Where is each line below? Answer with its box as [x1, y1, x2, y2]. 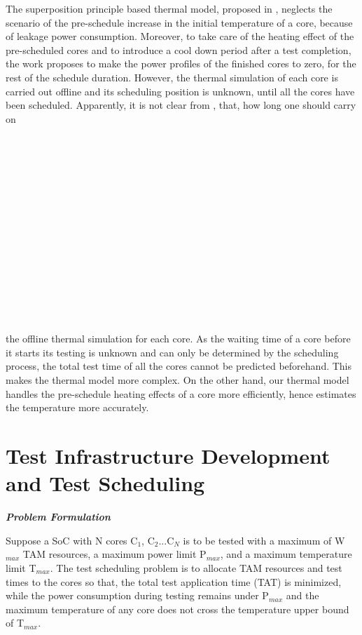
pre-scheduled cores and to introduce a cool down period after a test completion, [6, 42, 351, 57]
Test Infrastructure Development [6, 441, 330, 469]
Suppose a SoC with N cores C [6, 533, 138, 547]
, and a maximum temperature [220, 547, 352, 561]
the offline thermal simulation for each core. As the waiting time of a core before [6, 331, 351, 346]
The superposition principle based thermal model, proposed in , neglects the [6, 1, 333, 15]
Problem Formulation [6, 509, 111, 524]
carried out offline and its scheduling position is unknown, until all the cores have [6, 83, 355, 98]
